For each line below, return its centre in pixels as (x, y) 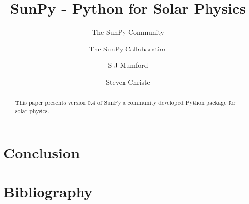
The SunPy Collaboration (128, 48)
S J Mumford (128, 65)
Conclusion (42, 152)
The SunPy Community (128, 32)
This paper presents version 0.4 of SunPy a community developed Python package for (125, 103)
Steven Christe (128, 81)
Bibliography (48, 191)
